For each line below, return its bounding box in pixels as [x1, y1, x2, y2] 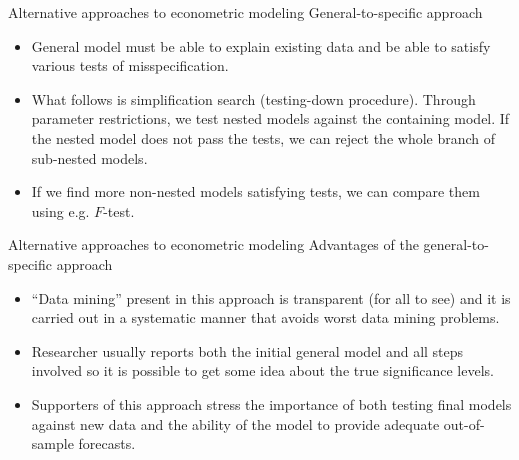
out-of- [443, 413, 485, 434]
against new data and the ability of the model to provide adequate [31, 413, 440, 434]
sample [31, 433, 74, 454]
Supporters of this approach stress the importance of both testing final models [31, 393, 512, 414]
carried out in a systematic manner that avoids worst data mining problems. [31, 307, 500, 328]
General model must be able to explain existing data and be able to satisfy [31, 35, 491, 56]
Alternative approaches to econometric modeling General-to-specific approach [8, 2, 483, 22]
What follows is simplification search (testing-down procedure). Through [31, 88, 476, 109]
